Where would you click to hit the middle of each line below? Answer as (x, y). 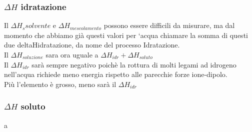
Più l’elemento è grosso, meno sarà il (60, 84)
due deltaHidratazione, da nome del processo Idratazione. (92, 45)
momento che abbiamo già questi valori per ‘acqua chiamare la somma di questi (126, 35)
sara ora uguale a (72, 54)
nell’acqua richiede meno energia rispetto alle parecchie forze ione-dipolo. (116, 74)
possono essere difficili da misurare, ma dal (169, 25)
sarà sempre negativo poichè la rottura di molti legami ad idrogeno (134, 64)
